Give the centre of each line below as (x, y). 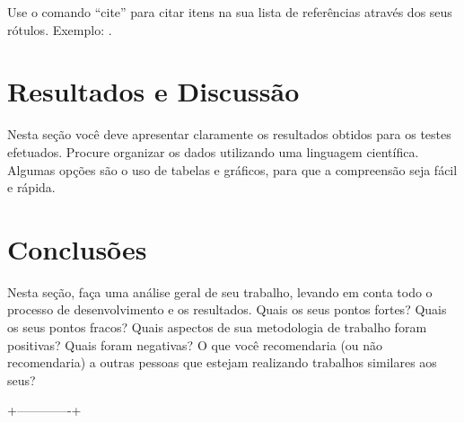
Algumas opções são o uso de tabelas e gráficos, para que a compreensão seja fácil (232, 169)
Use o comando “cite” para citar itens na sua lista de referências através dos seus (230, 12)
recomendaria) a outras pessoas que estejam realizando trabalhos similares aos (222, 362)
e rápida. (31, 187)
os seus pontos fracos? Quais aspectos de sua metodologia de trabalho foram (217, 327)
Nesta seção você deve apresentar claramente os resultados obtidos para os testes (229, 134)
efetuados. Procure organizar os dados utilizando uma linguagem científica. (213, 151)
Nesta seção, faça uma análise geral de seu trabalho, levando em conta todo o (220, 291)
